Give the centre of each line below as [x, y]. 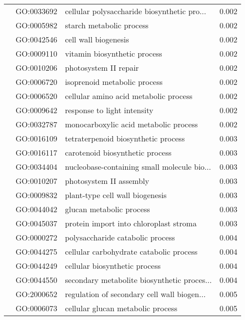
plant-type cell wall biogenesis [116, 195]
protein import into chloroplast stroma [131, 223]
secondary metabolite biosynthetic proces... [138, 280]
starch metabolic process [107, 25]
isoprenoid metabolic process [114, 82]
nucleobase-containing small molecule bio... [138, 167]
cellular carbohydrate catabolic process [131, 251]
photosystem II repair [102, 68]
